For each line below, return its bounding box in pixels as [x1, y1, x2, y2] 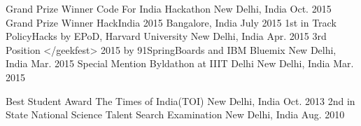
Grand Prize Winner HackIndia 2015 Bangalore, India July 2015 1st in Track [6, 15, 337, 29]
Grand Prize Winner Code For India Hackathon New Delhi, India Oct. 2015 [6, 1, 332, 15]
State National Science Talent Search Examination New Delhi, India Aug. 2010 [6, 107, 345, 122]
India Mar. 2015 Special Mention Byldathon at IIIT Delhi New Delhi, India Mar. [6, 56, 354, 71]
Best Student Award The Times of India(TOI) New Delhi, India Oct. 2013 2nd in [6, 93, 355, 108]
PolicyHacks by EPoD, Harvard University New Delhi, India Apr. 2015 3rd [6, 29, 327, 43]
